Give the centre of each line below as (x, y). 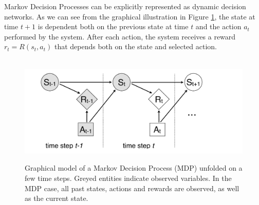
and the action (218, 26)
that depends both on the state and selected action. (135, 46)
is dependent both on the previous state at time (113, 26)
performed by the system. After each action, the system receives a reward (120, 36)
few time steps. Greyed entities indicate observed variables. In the (128, 178)
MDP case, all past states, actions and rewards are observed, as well (132, 188)
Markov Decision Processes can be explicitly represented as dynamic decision (125, 6)
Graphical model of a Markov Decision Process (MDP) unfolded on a (134, 168)
